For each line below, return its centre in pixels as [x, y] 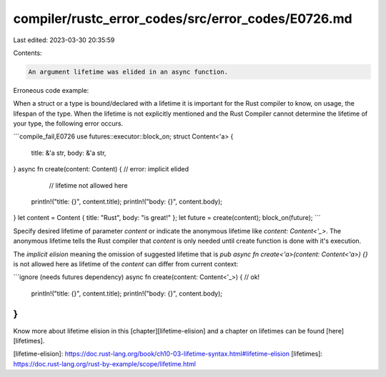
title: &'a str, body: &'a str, [69, 153]
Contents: [28, 53]
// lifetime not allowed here [88, 185]
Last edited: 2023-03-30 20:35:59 [64, 40]
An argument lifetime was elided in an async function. [128, 72]
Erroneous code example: [51, 90]
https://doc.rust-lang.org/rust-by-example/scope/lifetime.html [105, 363]
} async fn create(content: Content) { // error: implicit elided [101, 169]
